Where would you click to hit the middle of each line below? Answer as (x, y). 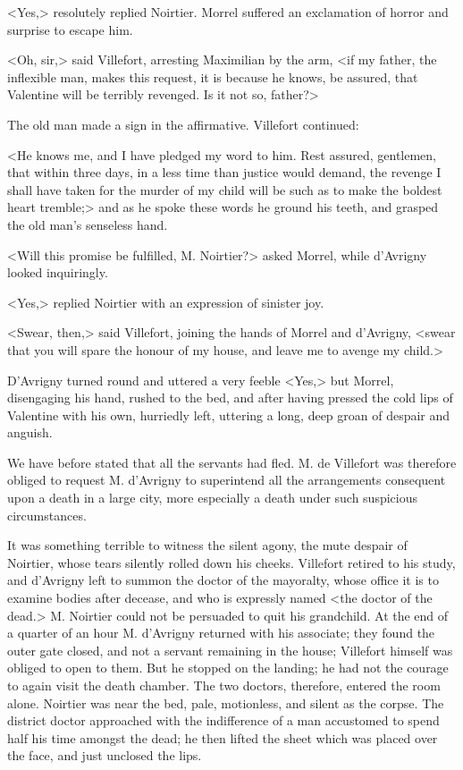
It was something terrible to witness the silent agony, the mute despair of (207, 545)
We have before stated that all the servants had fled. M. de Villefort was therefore (232, 462)
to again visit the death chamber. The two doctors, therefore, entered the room (224, 685)
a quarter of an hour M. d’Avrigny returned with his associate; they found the (221, 633)
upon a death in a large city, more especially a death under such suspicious (213, 498)
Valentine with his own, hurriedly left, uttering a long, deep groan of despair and (229, 415)
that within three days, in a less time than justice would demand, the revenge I (224, 172)
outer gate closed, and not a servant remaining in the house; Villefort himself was (230, 650)
